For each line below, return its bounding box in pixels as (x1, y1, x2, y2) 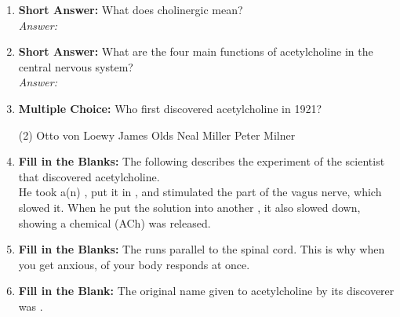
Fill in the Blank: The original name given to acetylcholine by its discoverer (18, 282, 395, 299)
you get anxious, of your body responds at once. (18, 256, 250, 272)
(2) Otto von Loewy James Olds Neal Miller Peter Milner (18, 126, 296, 143)
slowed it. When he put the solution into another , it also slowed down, (18, 199, 361, 215)
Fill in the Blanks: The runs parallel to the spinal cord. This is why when (18, 241, 385, 257)
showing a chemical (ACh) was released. (18, 214, 211, 231)
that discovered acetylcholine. (18, 168, 160, 184)
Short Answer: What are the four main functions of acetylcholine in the (18, 43, 373, 60)
